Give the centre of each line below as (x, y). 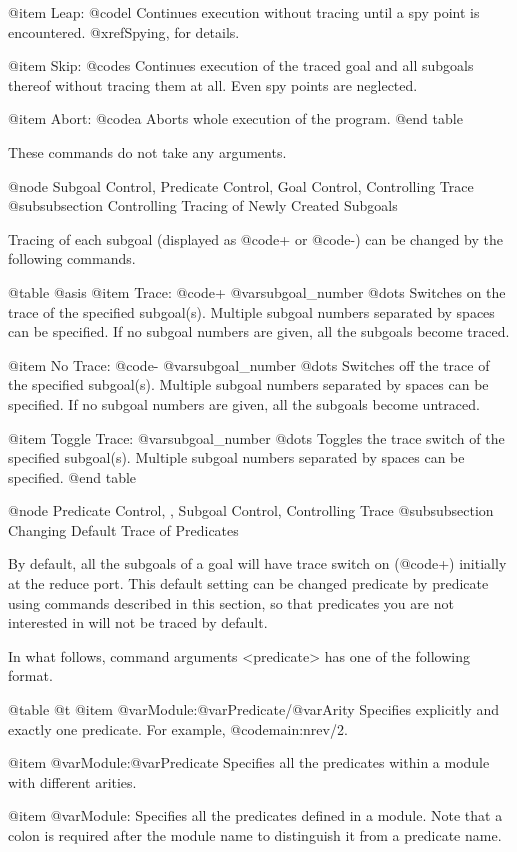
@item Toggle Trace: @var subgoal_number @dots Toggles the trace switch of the (256, 437)
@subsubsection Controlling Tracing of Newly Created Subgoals (203, 205)
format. (30, 675)
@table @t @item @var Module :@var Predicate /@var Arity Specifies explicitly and (253, 709)
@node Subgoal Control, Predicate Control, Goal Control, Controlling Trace (241, 185)
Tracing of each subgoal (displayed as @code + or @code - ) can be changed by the (255, 238)
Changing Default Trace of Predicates (123, 529)
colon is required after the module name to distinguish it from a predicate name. (255, 835)
